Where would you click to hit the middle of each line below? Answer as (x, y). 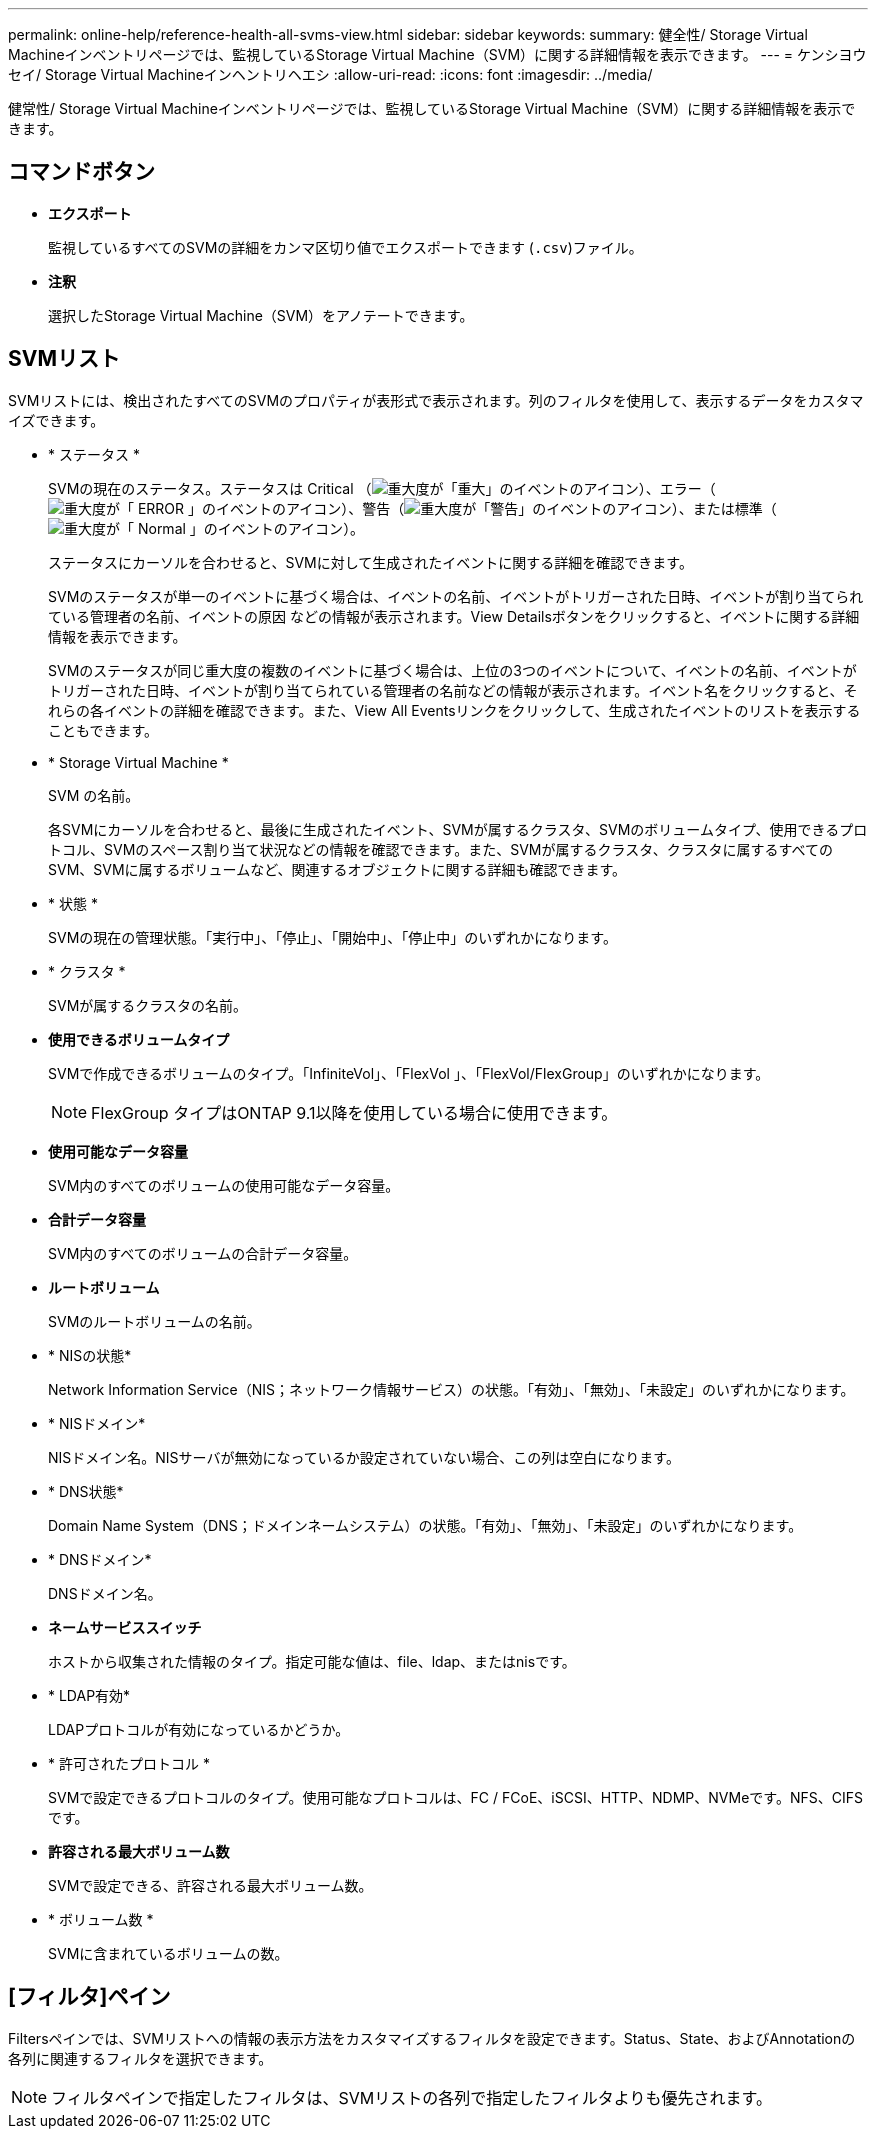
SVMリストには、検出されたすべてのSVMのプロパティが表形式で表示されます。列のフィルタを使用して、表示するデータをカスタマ (436, 400)
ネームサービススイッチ (125, 1627)
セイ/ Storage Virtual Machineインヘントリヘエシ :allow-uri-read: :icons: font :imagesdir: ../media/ (330, 74)
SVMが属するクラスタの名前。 (148, 1005)
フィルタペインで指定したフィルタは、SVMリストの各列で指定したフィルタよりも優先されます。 (411, 2097)
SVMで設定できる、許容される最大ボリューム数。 (210, 1885)
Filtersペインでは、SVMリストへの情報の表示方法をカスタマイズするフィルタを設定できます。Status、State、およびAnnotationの (432, 2038)
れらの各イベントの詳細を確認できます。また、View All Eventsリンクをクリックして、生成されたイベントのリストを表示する (454, 710)
